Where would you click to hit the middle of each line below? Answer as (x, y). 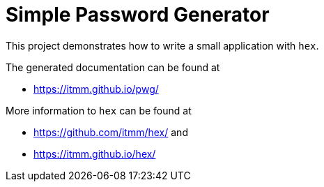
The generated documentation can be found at (113, 67)
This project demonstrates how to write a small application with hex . (162, 45)
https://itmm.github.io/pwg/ (96, 89)
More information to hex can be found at (99, 110)
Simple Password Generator (138, 15)
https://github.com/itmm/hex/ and (111, 132)
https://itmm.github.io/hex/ (95, 154)
